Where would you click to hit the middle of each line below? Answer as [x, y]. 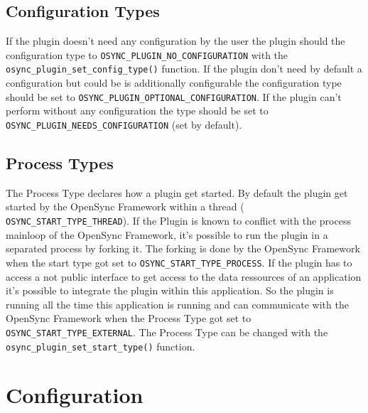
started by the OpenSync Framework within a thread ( [125, 206]
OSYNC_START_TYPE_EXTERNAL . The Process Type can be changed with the [167, 332]
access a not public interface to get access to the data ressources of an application [184, 276]
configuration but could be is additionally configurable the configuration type [174, 83]
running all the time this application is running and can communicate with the [177, 304]
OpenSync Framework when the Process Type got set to [129, 318]
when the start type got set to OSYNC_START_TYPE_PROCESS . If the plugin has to [179, 262]
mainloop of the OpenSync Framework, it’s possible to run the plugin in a [167, 234]
